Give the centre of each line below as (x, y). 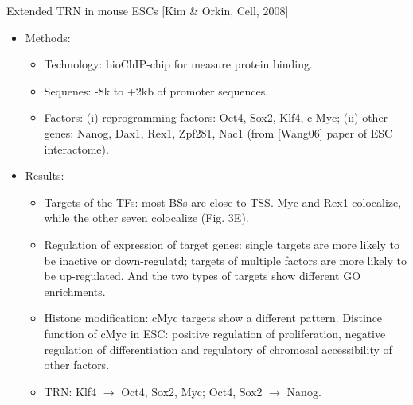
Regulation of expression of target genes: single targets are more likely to (222, 244)
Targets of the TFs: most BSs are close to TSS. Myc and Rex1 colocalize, (223, 202)
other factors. (77, 365)
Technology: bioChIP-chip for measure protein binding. (178, 64)
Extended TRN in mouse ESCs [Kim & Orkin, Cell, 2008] (148, 10)
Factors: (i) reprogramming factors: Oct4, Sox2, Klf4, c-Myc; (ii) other (216, 117)
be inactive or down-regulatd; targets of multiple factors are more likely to (225, 260)
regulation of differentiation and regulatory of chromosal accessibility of (218, 349)
